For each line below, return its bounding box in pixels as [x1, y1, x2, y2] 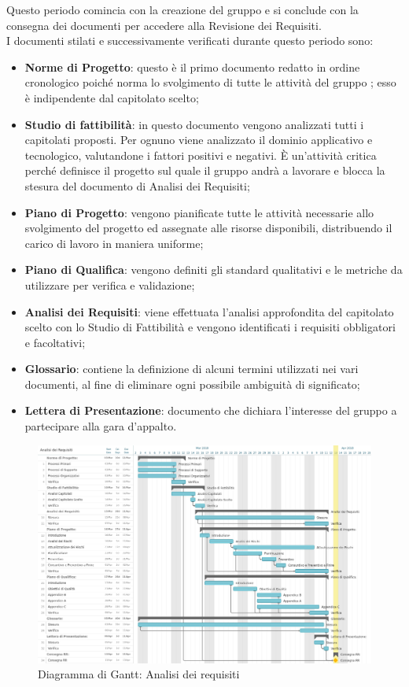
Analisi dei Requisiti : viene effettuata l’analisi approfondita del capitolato [24, 303, 394, 319]
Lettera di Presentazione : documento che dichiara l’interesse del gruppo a [24, 402, 397, 419]
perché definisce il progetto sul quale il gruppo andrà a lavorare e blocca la [24, 162, 385, 179]
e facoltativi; [24, 334, 86, 350]
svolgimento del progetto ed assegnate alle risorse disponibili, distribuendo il [24, 220, 392, 236]
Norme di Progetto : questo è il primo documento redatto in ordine [24, 58, 360, 75]
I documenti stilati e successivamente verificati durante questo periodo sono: [6, 32, 374, 49]
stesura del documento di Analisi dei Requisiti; [24, 177, 250, 194]
